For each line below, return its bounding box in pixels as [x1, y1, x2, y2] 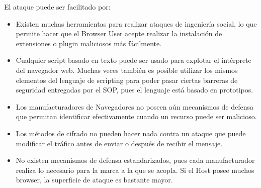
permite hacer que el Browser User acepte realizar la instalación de [16, 28, 222, 39]
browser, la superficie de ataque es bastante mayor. [16, 174, 173, 185]
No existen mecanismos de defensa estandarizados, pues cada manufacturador [16, 155, 255, 165]
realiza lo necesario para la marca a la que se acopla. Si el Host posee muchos [16, 164, 254, 175]
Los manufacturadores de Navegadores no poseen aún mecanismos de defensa [16, 101, 253, 112]
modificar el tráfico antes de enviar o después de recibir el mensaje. [16, 138, 223, 148]
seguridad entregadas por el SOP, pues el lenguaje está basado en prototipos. [16, 84, 253, 95]
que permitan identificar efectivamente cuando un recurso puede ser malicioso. [16, 111, 257, 122]
